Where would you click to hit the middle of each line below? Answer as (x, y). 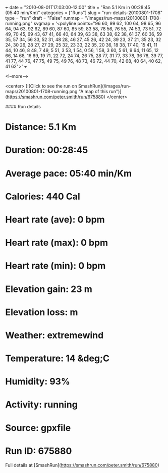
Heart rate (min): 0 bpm (55, 266)
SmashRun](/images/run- (104, 86)
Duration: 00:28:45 (47, 150)
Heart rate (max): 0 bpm (57, 243)
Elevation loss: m (42, 312)
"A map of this (93, 91)
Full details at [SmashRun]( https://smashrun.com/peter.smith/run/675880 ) (82, 465)
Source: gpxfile (38, 428)
